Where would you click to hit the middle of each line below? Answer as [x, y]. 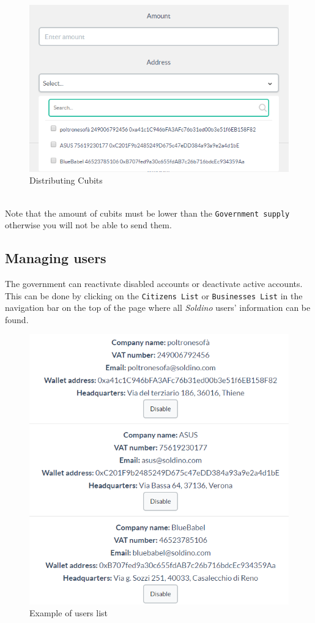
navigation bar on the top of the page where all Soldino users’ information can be [158, 308]
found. [17, 319]
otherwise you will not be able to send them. [88, 225]
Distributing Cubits [66, 180]
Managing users [56, 258]
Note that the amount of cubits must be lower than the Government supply [147, 213]
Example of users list [69, 613]
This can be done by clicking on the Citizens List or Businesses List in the [154, 295]
